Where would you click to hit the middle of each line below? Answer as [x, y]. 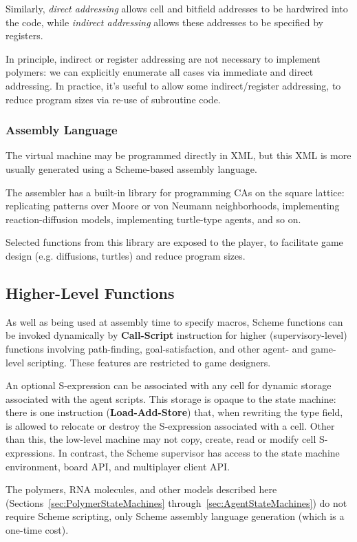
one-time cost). [37, 530]
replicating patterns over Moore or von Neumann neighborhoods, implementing [173, 206]
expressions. [31, 453]
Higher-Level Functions [90, 292]
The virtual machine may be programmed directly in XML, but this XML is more [178, 155]
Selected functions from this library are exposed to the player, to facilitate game [174, 242]
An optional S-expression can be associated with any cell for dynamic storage [169, 385]
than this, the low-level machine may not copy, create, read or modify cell [161, 439]
